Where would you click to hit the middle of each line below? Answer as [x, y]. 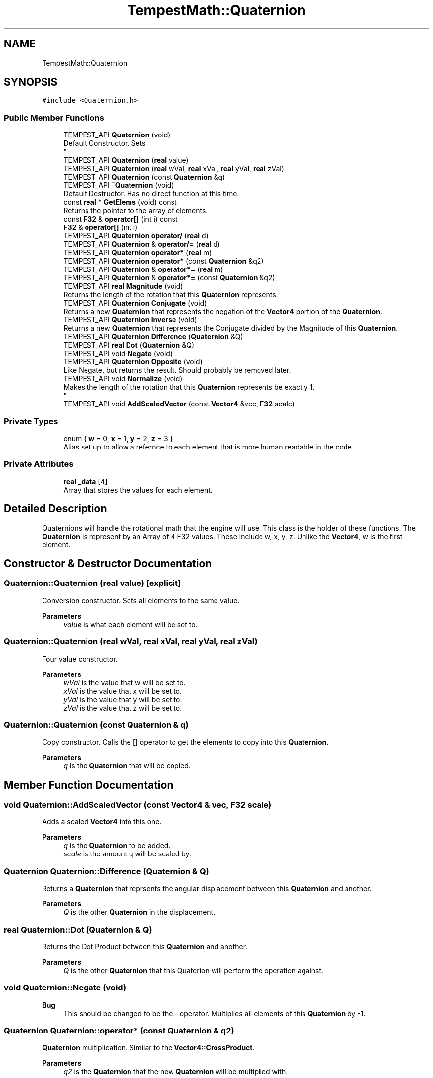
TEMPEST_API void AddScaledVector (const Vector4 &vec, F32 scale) [179, 404]
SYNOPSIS [31, 82]
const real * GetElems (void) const [120, 202]
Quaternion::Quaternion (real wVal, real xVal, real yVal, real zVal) [131, 642]
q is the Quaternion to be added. [117, 846]
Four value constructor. [80, 659]
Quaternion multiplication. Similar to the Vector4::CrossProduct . [148, 1048]
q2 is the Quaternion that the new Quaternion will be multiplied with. [176, 1072]
